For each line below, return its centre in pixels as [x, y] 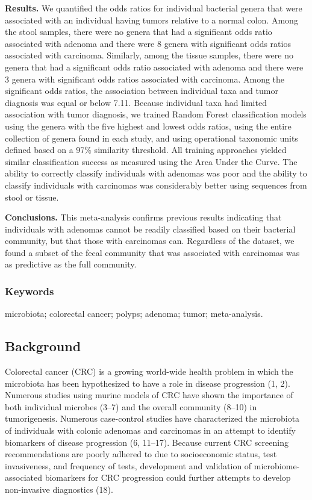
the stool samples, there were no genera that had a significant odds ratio [139, 32]
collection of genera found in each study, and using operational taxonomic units [151, 138]
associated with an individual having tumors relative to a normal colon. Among [151, 20]
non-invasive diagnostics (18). [59, 489]
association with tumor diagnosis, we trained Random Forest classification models [156, 114]
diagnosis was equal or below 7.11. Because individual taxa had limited [136, 102]
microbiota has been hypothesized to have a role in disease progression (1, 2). [148, 383]
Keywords [30, 291]
